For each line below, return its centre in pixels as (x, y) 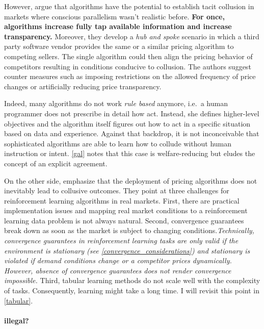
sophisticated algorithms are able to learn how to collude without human (118, 143)
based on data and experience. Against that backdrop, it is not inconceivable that (132, 133)
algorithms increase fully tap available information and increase (118, 26)
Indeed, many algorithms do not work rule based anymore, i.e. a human (116, 103)
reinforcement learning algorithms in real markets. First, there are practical (122, 200)
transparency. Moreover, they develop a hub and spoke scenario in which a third (132, 36)
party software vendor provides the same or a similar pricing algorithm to (119, 46)
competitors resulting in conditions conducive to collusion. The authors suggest (128, 66)
